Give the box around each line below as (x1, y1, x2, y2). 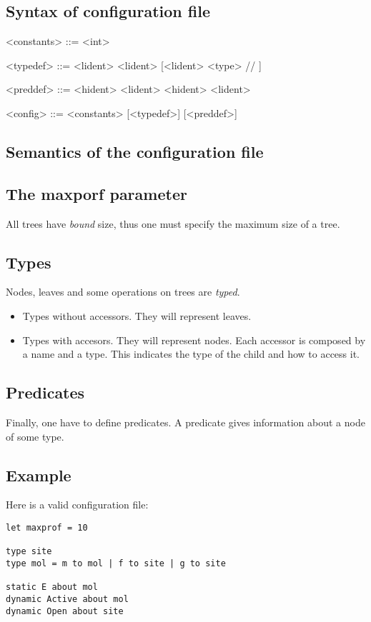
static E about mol (6, 582, 98, 593)
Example (6, 463, 71, 486)
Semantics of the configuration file (6, 140, 264, 162)
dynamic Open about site (6, 606, 124, 616)
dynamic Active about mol (6, 593, 129, 604)
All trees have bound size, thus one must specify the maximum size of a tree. (6, 216, 340, 231)
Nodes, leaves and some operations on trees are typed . (6, 284, 240, 299)
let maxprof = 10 (6, 522, 88, 533)
